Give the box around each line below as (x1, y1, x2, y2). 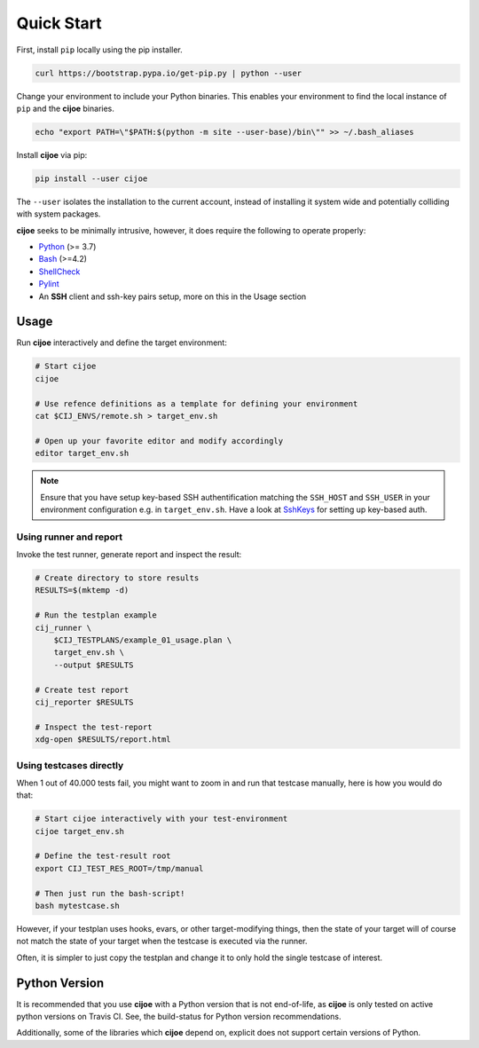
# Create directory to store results (35, 573, 200, 583)
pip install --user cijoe (35, 173, 148, 184)
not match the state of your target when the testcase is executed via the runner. (16, 936, 308, 947)
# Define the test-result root (35, 851, 172, 861)
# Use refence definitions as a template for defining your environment (35, 398, 358, 408)
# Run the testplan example (35, 611, 157, 620)
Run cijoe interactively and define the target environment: (16, 337, 228, 348)
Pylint (38, 279, 59, 289)
